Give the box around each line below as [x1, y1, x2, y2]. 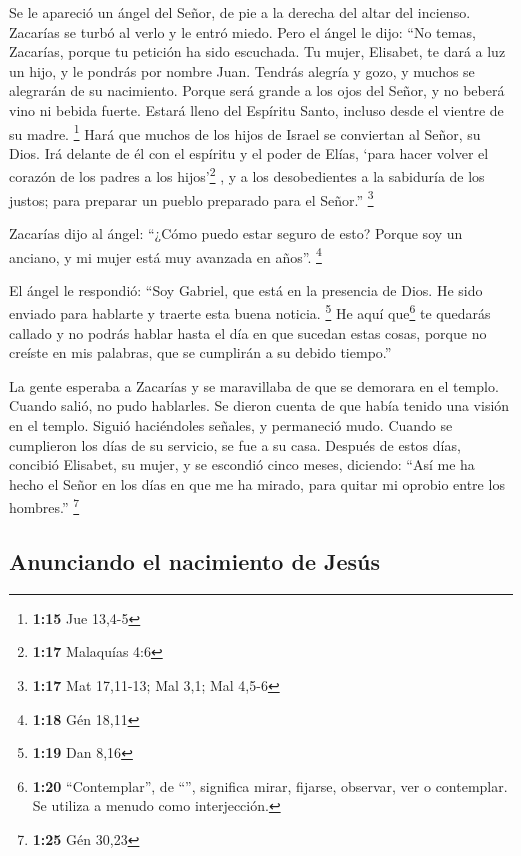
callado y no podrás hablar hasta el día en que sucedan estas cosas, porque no [9, 322, 487, 343]
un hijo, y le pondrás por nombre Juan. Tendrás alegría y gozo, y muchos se [9, 60, 475, 81]
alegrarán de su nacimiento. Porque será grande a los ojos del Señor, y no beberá [9, 80, 505, 101]
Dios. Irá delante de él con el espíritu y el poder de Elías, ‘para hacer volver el [9, 142, 489, 163]
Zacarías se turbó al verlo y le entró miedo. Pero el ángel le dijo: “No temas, [9, 21, 476, 42]
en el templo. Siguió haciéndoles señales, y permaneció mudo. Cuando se [9, 414, 453, 435]
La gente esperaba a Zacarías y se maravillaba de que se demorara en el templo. [9, 375, 499, 396]
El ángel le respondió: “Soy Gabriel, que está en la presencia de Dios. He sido [9, 279, 483, 300]
